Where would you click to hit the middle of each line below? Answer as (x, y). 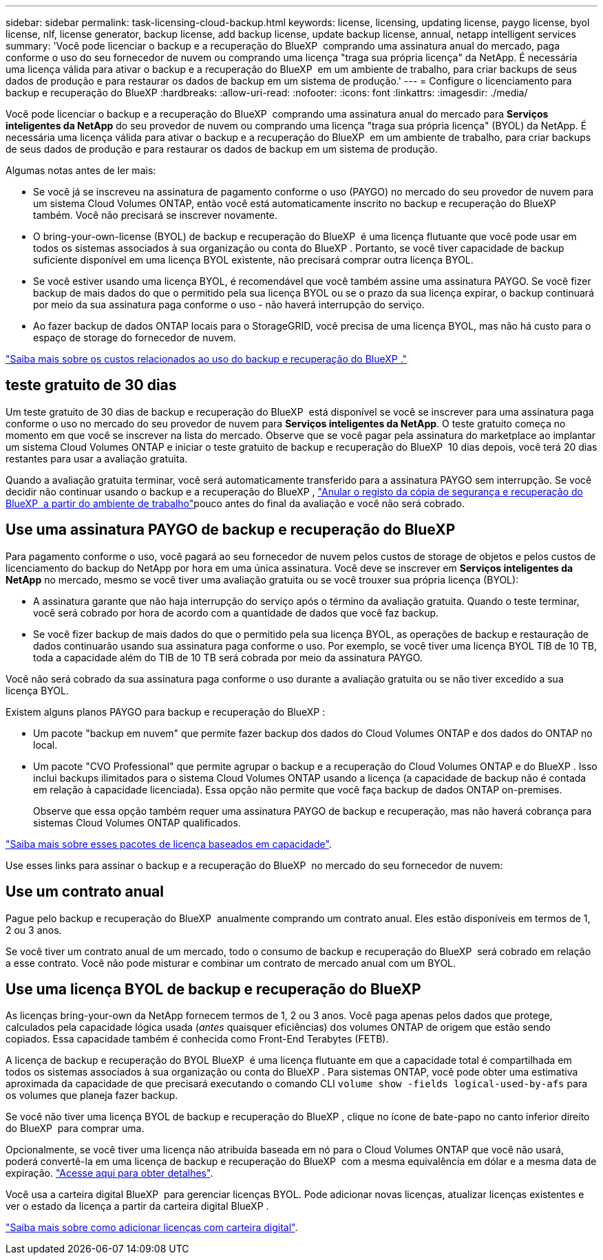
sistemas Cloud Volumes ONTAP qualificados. (137, 822)
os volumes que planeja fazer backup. (92, 1096)
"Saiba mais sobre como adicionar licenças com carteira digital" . (152, 1228)
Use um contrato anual (85, 892)
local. (45, 745)
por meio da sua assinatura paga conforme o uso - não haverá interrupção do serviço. (229, 305)
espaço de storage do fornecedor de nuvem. (135, 338)
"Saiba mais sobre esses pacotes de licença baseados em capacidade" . (169, 844)
